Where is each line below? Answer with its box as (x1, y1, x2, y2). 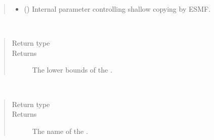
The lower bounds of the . (32, 64, 112, 75)
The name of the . (32, 125, 88, 136)
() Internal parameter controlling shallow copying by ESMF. (24, 4, 211, 14)
